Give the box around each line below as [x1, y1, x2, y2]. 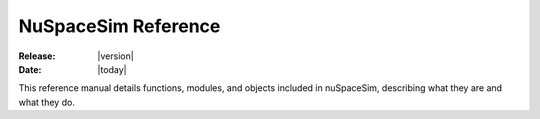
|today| [97, 63, 127, 75]
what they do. [18, 96, 75, 108]
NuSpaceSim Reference [18, 15, 221, 37]
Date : [18, 63, 42, 75]
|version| [97, 50, 134, 62]
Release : [18, 50, 56, 62]
